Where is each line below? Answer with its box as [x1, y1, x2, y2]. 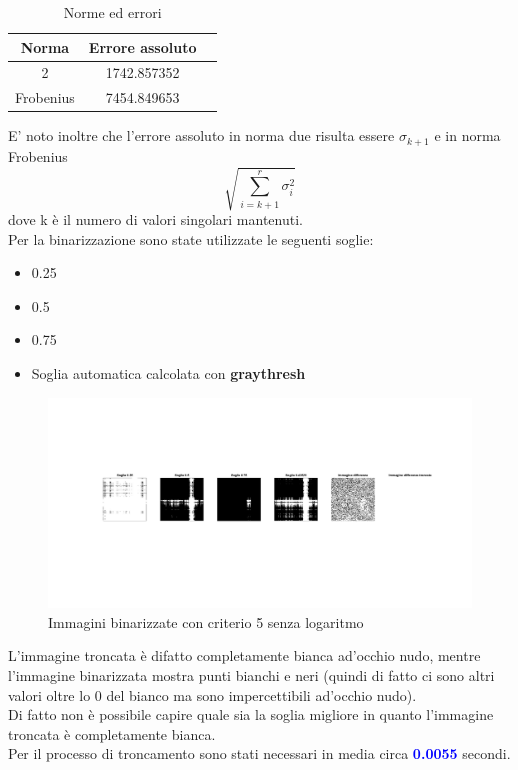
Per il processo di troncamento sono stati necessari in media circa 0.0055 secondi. [8, 743, 511, 764]
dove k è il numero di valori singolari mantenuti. [8, 208, 303, 229]
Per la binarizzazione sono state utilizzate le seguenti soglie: [8, 228, 374, 249]
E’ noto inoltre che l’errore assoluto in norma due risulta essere [8, 125, 395, 146]
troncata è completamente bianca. [8, 723, 216, 744]
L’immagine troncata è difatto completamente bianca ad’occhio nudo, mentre [8, 645, 481, 666]
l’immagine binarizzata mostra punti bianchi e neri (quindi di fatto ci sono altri [8, 665, 495, 686]
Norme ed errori [63, 2, 162, 22]
